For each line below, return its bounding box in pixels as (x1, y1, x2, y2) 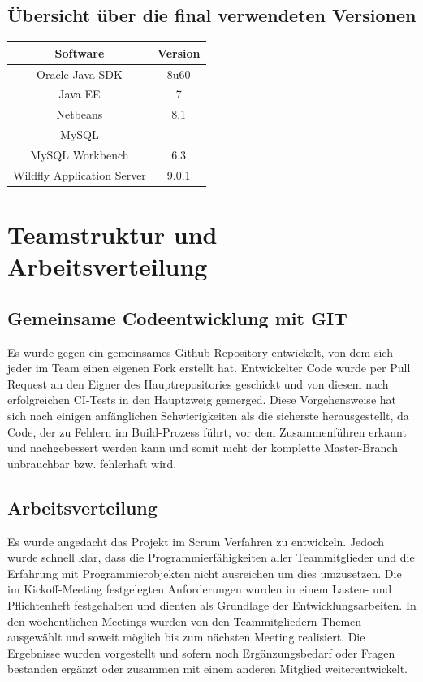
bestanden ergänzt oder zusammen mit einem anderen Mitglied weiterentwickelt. (7, 660, 408, 677)
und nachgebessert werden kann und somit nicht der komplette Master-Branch (7, 439, 398, 456)
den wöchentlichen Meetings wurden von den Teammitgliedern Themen (7, 612, 362, 629)
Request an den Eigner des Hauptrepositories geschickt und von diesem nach (7, 375, 389, 392)
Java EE (58, 85, 101, 102)
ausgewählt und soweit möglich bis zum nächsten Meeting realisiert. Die (7, 628, 365, 645)
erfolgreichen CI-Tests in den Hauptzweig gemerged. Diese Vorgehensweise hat (7, 391, 396, 408)
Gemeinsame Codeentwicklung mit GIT (7, 305, 347, 330)
